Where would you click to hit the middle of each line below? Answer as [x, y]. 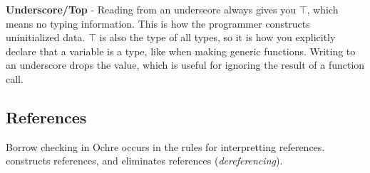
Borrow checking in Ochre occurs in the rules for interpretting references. [165, 146]
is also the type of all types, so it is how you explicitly [217, 37]
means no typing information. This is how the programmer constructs [158, 23]
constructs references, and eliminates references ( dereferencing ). [144, 161]
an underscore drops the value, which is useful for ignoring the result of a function [185, 65]
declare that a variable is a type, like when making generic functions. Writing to [181, 51]
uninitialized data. [46, 37]
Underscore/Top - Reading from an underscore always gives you [151, 9]
